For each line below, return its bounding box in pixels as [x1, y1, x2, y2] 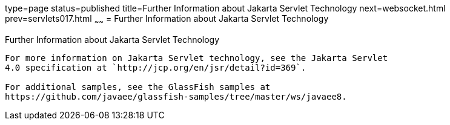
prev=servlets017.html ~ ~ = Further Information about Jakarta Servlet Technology [5, 13, 329, 26]
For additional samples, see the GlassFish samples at [5, 82, 271, 92]
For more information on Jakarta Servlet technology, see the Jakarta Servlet [5, 53, 388, 63]
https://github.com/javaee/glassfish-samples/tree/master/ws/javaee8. [5, 91, 347, 101]
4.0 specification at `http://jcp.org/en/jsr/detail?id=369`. [5, 62, 306, 72]
